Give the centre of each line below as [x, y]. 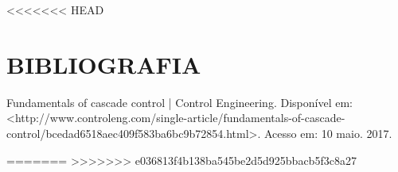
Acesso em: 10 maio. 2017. [328, 133]
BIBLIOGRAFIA [104, 64]
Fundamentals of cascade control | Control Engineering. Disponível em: [179, 102]
